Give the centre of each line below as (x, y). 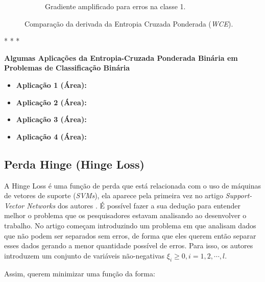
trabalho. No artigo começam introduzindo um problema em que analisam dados (130, 225)
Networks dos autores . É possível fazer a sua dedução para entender (134, 205)
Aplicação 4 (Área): (51, 136)
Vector (14, 205)
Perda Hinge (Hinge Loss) (74, 164)
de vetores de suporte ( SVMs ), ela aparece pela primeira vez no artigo (114, 195)
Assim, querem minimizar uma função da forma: (80, 273)
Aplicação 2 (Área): (51, 102)
